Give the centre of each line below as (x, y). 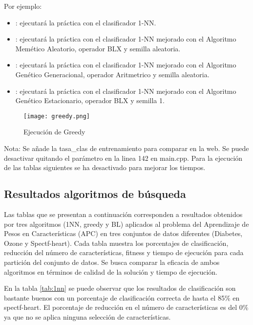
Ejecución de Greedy (54, 132)
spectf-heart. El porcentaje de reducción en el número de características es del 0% (126, 307)
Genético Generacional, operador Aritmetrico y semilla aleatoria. (112, 74)
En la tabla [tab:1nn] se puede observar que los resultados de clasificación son (120, 288)
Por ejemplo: (23, 6)
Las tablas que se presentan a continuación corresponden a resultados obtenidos (123, 214)
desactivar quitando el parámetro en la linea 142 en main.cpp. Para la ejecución (123, 158)
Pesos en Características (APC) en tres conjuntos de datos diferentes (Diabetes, (123, 233)
